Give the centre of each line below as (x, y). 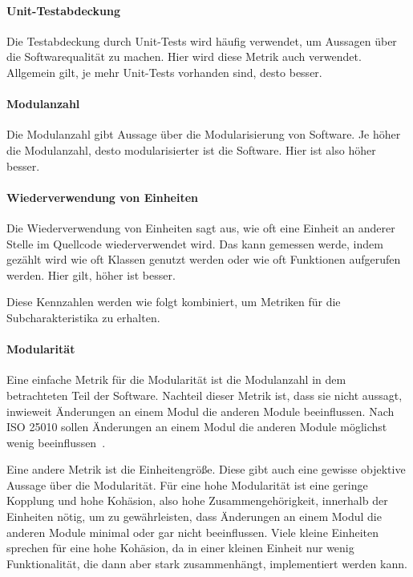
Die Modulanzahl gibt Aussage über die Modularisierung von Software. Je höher (204, 134)
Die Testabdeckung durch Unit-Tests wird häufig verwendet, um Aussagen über (202, 40)
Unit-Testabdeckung (63, 10)
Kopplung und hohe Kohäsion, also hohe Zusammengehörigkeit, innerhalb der (197, 500)
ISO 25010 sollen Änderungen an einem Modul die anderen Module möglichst (197, 427)
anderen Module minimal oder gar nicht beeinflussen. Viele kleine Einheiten (193, 532)
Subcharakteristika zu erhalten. (83, 317)
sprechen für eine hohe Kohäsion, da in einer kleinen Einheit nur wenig (180, 548)
